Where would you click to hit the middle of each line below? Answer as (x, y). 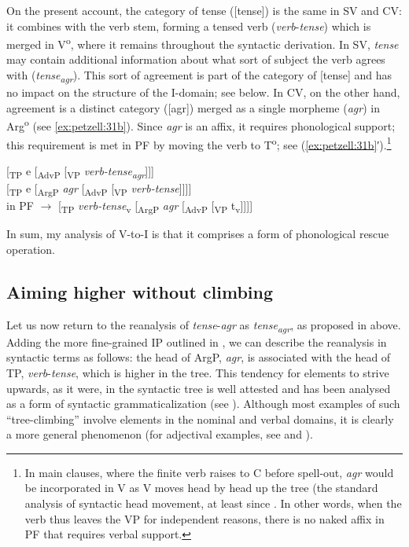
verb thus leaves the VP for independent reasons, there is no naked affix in (204, 518)
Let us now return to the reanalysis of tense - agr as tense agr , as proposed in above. (204, 325)
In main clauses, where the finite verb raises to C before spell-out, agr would (209, 472)
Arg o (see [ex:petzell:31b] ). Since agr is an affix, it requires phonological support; (201, 125)
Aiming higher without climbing (140, 291)
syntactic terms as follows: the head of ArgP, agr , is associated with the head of (199, 357)
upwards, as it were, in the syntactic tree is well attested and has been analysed (199, 388)
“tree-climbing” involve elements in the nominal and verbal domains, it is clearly (200, 419)
